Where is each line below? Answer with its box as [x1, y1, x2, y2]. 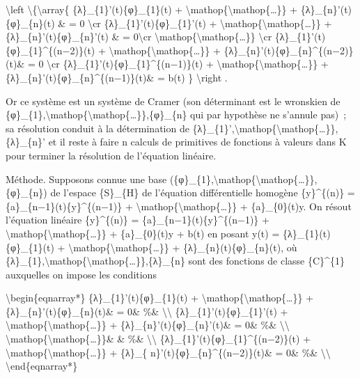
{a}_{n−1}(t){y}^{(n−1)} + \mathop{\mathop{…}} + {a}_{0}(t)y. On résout [6, 198, 352, 213]
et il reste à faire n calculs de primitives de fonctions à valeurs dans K [48, 134, 347, 149]
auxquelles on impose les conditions [6, 267, 157, 281]
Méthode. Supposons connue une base [6, 171, 167, 186]
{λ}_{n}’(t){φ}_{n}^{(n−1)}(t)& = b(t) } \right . [6, 70, 228, 84]
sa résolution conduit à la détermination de [6, 120, 189, 135]
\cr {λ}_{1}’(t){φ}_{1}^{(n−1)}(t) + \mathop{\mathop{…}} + [47, 56, 329, 71]
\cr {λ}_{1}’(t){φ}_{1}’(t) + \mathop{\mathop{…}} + [88, 15, 332, 30]
